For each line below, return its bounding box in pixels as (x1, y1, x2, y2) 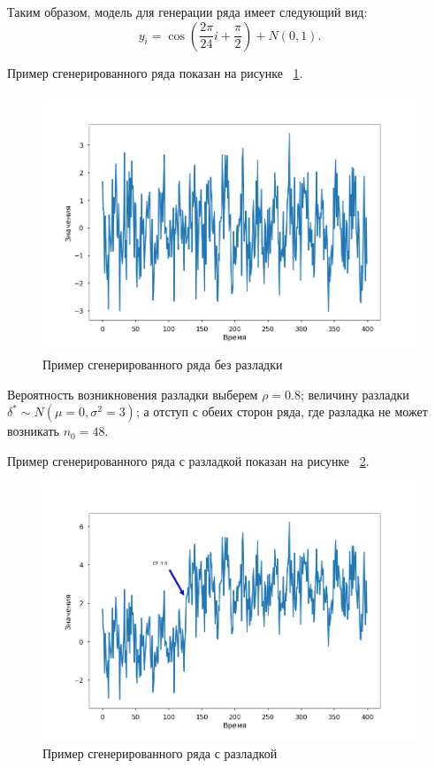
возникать (7, 422, 59, 440)
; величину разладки (300, 384, 409, 403)
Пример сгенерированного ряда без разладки (42, 355, 283, 374)
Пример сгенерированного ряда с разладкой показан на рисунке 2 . (7, 451, 370, 469)
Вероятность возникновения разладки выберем (7, 384, 258, 403)
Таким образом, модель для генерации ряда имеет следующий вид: (7, 3, 368, 20)
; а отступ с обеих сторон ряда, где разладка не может (135, 402, 428, 421)
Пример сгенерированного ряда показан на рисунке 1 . (7, 63, 303, 81)
